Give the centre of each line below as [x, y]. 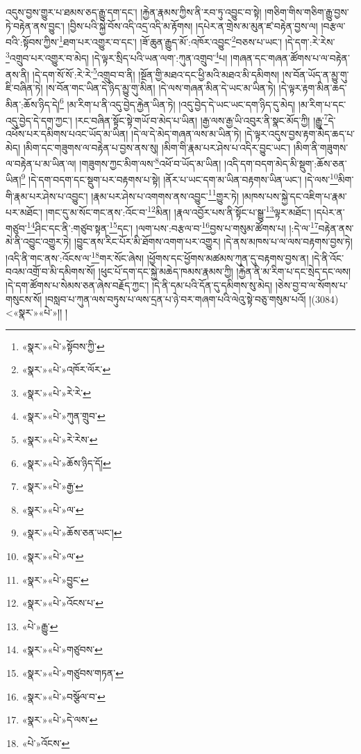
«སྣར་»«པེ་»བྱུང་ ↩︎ [55, 579]
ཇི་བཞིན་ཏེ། [24, 87]
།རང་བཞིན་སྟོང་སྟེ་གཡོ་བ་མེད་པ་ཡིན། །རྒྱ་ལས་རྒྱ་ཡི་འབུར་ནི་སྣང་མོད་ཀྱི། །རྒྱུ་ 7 [202, 119]
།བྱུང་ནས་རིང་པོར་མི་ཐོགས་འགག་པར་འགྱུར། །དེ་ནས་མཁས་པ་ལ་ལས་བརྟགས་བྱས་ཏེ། [213, 241]
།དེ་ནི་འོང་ [328, 257]
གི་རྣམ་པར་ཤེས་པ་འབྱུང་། [47, 196]
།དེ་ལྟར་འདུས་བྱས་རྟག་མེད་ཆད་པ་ [300, 134]
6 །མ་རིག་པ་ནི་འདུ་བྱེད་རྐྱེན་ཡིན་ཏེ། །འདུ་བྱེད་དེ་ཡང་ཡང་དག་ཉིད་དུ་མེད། [178, 103]
